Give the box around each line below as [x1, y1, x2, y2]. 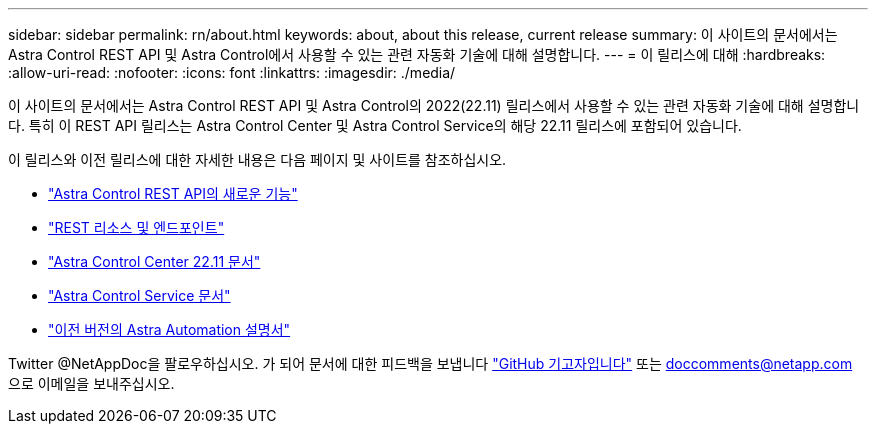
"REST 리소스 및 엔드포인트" [48, 219, 225, 236]
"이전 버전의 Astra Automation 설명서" [48, 321, 291, 338]
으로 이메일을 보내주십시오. [8, 375, 175, 392]
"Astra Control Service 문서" [48, 287, 231, 304]
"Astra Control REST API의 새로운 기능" [48, 185, 298, 202]
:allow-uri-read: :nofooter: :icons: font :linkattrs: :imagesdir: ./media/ [8, 64, 456, 81]
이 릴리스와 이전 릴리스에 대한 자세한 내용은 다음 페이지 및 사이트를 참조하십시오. [8, 151, 507, 168]
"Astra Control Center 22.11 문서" [48, 253, 261, 270]
